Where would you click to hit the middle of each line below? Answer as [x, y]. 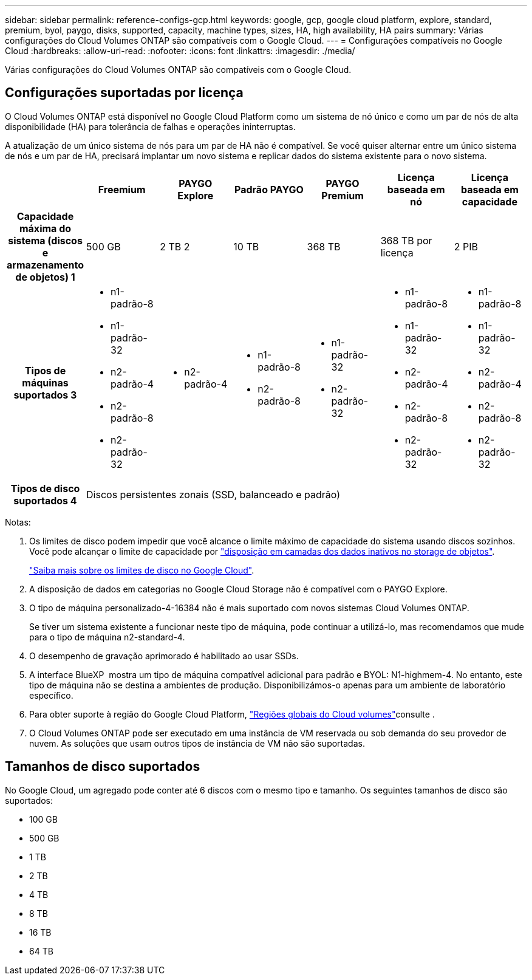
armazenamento [46, 265]
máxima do [45, 228]
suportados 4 [45, 500]
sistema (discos [45, 240]
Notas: [18, 522]
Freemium [122, 189]
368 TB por [406, 240]
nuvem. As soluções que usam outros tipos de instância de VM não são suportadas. [197, 743]
